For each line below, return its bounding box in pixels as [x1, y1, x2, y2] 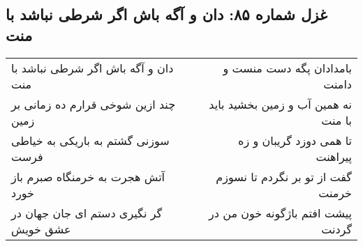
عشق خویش [11, 220, 71, 237]
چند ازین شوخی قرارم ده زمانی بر [11, 95, 176, 112]
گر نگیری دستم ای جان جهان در [11, 204, 163, 221]
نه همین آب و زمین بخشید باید [209, 95, 352, 112]
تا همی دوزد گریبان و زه [238, 132, 352, 148]
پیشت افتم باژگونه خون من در [209, 204, 352, 221]
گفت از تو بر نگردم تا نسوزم [216, 168, 352, 185]
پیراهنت [316, 148, 352, 164]
